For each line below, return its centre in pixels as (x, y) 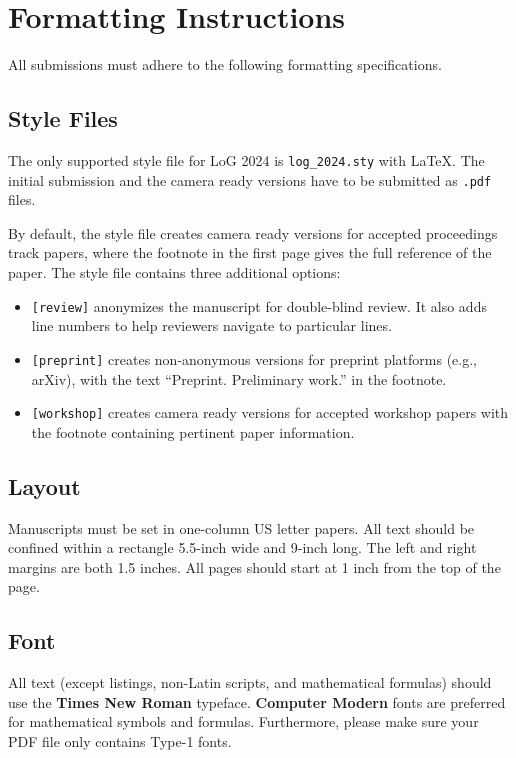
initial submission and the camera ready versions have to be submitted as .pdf (250, 179)
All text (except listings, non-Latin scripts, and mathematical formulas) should (250, 682)
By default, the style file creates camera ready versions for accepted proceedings (253, 232)
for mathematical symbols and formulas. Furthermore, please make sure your (243, 721)
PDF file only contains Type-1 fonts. (120, 740)
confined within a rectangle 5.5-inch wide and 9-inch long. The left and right (242, 547)
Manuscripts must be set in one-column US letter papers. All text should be (241, 527)
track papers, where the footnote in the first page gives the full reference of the (250, 252)
